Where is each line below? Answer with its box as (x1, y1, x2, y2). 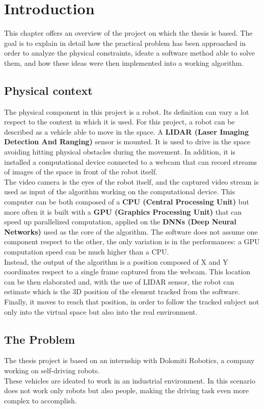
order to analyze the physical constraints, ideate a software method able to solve (4, 47, 255, 58)
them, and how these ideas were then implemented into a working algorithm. (4, 57, 244, 68)
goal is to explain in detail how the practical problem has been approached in (4, 37, 246, 48)
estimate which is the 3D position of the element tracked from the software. (4, 286, 240, 297)
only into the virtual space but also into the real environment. (4, 306, 198, 317)
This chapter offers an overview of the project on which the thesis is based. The (4, 28, 253, 38)
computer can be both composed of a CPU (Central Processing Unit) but (4, 196, 249, 207)
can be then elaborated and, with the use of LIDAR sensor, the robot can (4, 276, 234, 287)
